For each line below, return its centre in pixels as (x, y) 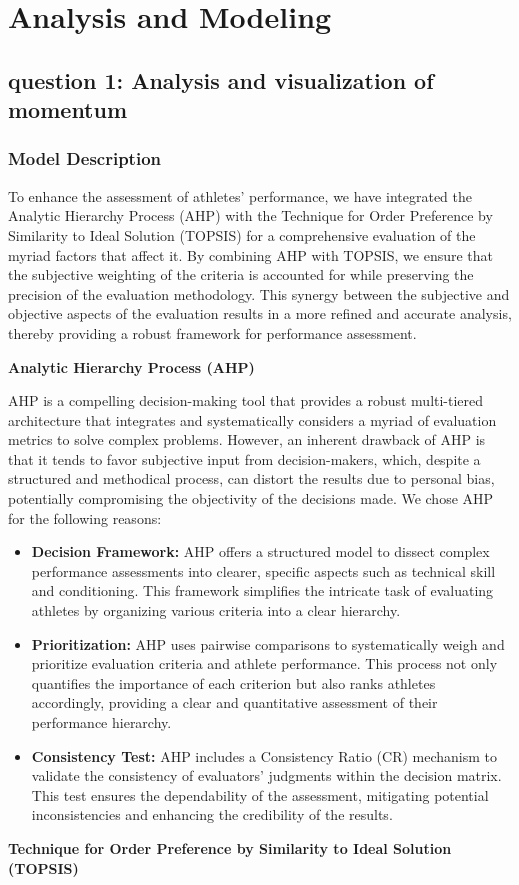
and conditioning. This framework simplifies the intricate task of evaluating (262, 590)
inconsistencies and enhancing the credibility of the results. (212, 814)
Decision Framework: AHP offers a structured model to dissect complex (260, 551)
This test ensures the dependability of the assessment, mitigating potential (260, 794)
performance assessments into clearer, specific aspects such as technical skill (263, 570)
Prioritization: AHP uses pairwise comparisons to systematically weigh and (268, 643)
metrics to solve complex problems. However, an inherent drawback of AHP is (247, 439)
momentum (68, 109)
